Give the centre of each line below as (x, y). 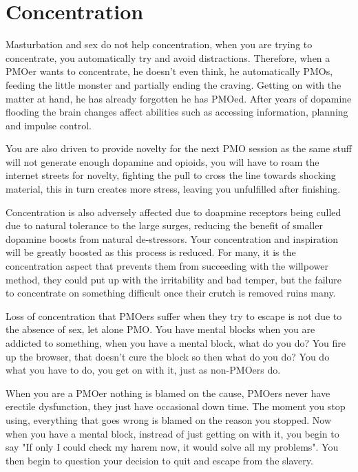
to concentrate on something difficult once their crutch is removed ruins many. (171, 293)
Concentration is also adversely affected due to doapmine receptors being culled (173, 212)
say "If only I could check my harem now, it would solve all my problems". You (172, 447)
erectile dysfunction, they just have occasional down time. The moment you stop (176, 406)
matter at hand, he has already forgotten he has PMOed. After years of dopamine (179, 98)
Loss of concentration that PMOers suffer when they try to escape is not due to (174, 315)
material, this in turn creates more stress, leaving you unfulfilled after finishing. (173, 189)
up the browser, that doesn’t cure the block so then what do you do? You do (168, 356)
